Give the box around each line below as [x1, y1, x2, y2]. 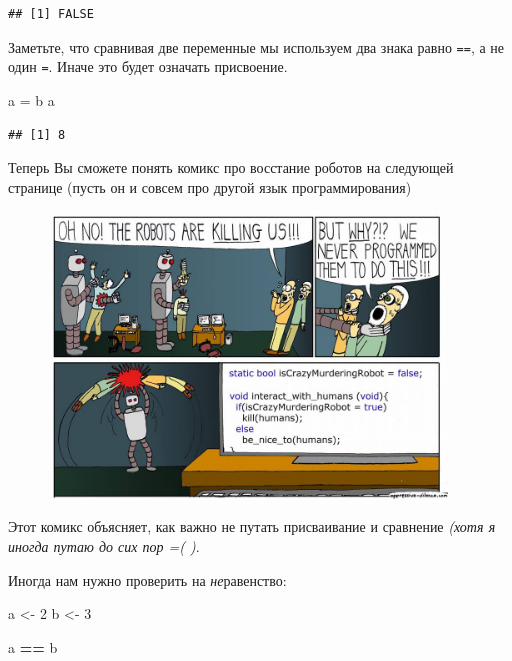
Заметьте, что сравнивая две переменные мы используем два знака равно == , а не [8, 36, 505, 57]
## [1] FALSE [8, 7, 94, 21]
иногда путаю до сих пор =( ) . [8, 535, 200, 556]
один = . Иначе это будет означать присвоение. [8, 56, 288, 77]
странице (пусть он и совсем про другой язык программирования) [8, 176, 412, 197]
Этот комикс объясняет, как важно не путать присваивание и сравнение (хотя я [8, 516, 496, 537]
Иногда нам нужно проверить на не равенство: [8, 569, 287, 590]
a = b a [8, 89, 55, 110]
